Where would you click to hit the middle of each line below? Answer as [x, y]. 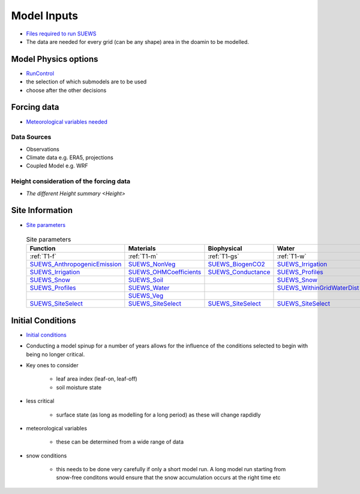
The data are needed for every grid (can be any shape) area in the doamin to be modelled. [137, 41]
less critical [40, 401]
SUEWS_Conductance [239, 272]
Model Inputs [44, 16]
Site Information [42, 210]
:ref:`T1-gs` [223, 256]
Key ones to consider [52, 365]
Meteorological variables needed [67, 122]
